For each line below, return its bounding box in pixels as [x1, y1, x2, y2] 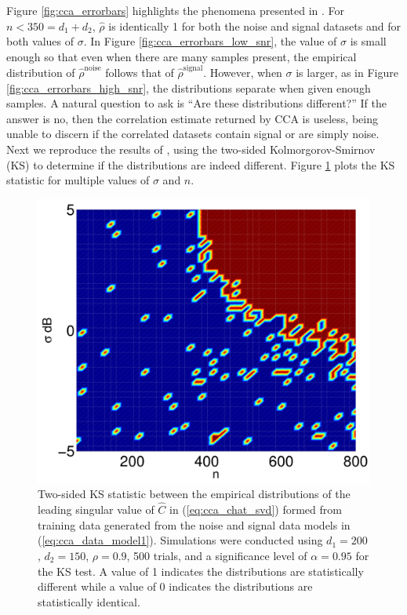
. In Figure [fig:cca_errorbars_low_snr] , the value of [83, 33, 337, 49]
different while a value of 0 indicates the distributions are [38, 578, 313, 595]
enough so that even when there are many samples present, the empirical [6, 48, 357, 64]
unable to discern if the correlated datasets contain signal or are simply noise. [6, 126, 380, 142]
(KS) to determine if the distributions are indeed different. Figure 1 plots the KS [6, 156, 395, 173]
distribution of [6, 64, 75, 81]
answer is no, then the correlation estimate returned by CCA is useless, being [6, 110, 378, 126]
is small [350, 33, 387, 49]
